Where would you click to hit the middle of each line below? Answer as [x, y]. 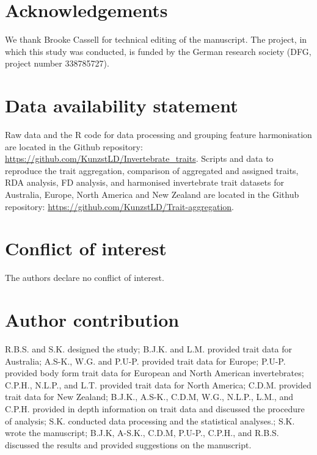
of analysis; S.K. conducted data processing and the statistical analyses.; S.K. [150, 420]
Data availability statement [122, 105]
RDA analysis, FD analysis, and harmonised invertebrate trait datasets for [144, 182]
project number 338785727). [57, 63]
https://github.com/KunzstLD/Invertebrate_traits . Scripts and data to [139, 158]
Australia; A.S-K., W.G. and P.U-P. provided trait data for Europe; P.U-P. [145, 361]
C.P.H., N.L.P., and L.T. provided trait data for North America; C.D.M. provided [158, 384]
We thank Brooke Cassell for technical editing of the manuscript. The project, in [156, 39]
